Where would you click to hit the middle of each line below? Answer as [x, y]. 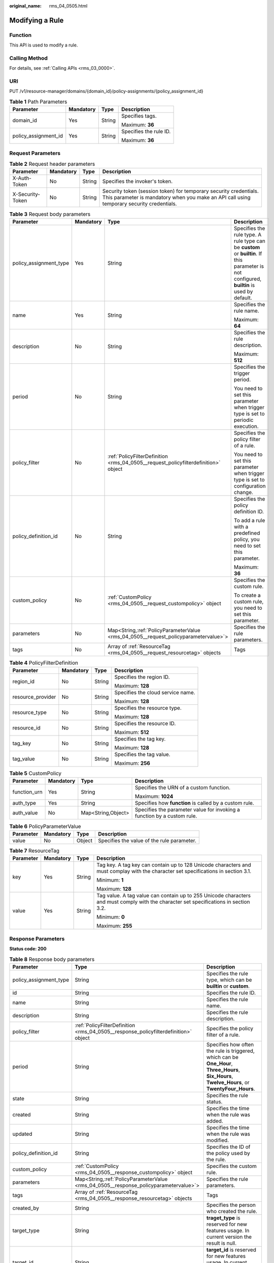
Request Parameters [35, 153]
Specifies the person [231, 1205]
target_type [26, 1230]
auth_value [25, 813]
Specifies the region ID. [142, 677]
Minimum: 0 [111, 917]
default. [243, 298]
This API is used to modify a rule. [44, 45]
